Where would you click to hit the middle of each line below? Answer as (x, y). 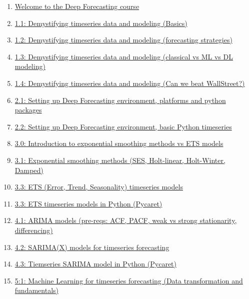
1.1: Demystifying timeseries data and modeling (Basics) (101, 23)
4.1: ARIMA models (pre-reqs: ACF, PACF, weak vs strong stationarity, (126, 220)
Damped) (29, 170)
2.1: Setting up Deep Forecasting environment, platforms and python (120, 100)
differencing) (34, 230)
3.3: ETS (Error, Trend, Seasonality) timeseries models (99, 187)
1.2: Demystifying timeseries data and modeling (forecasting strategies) (123, 40)
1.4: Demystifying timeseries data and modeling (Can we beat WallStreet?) (130, 83)
